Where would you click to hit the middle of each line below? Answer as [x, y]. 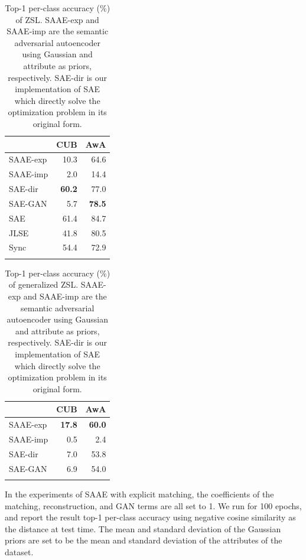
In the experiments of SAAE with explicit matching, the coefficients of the [139, 494]
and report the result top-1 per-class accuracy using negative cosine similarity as [150, 517]
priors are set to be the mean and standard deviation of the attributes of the [144, 540]
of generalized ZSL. [43, 284]
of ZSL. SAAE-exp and [57, 19]
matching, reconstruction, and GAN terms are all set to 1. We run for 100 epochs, [153, 505]
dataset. [19, 552]
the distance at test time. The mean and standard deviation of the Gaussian [143, 528]
